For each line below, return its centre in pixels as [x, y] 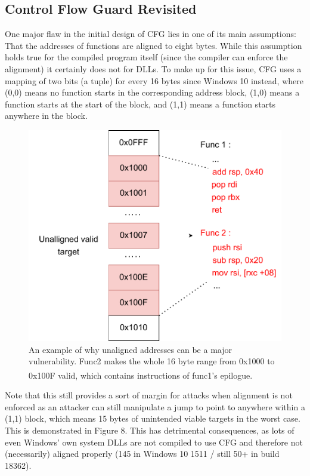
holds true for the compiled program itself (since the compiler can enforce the [146, 57]
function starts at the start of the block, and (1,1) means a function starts [140, 104]
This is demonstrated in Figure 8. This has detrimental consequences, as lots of [150, 430]
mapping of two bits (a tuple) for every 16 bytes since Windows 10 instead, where [154, 80]
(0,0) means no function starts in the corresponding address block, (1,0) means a [152, 92]
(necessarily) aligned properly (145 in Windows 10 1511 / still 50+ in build [142, 454]
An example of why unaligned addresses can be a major [130, 349]
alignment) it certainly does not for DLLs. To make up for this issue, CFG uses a [153, 68]
